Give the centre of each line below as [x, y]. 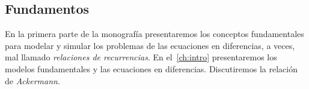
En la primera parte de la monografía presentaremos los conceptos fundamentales [154, 34]
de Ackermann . [32, 80]
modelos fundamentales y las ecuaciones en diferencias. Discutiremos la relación [151, 68]
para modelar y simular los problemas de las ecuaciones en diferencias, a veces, [150, 45]
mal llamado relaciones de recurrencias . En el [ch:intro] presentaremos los [141, 57]
